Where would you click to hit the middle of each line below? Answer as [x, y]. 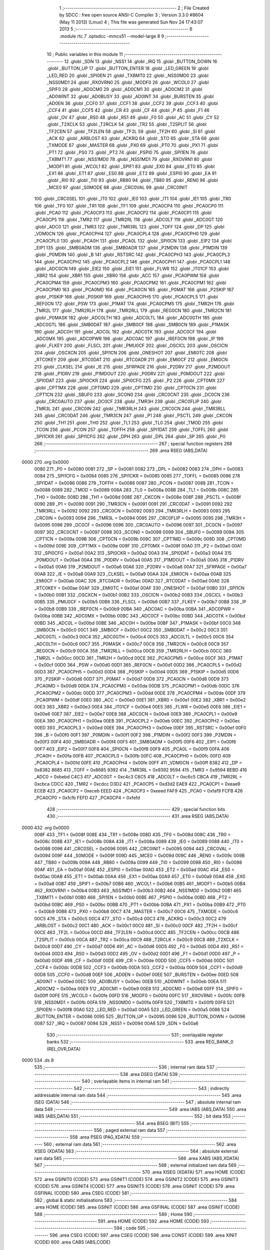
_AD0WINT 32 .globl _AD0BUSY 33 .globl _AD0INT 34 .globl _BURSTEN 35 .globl [130, 96]
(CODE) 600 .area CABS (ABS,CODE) [72, 1242]
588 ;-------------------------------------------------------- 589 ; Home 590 [113, 1214]
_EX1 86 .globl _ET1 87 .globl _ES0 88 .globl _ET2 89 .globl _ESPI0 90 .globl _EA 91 [132, 173]
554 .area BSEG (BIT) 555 [162, 1123]
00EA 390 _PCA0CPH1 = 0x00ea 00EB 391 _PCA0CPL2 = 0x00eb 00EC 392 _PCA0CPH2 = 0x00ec [137, 721]
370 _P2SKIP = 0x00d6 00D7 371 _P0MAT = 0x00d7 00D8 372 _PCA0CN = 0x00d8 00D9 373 [131, 679]
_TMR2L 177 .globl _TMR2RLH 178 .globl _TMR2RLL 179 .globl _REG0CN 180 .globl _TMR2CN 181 [133, 310]
